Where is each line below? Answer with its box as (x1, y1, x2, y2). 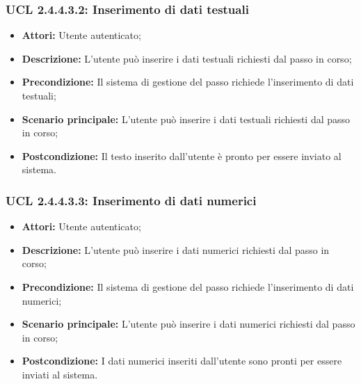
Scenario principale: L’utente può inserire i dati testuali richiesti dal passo (22, 111, 351, 126)
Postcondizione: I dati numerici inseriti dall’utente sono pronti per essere (22, 353, 342, 368)
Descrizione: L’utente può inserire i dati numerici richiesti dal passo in (22, 242, 330, 257)
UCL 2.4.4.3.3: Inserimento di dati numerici (6, 191, 257, 209)
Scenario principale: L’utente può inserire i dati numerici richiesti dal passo (22, 317, 355, 331)
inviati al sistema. (22, 367, 98, 381)
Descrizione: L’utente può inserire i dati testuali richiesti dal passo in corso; (22, 51, 352, 65)
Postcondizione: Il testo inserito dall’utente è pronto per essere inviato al (22, 148, 342, 163)
